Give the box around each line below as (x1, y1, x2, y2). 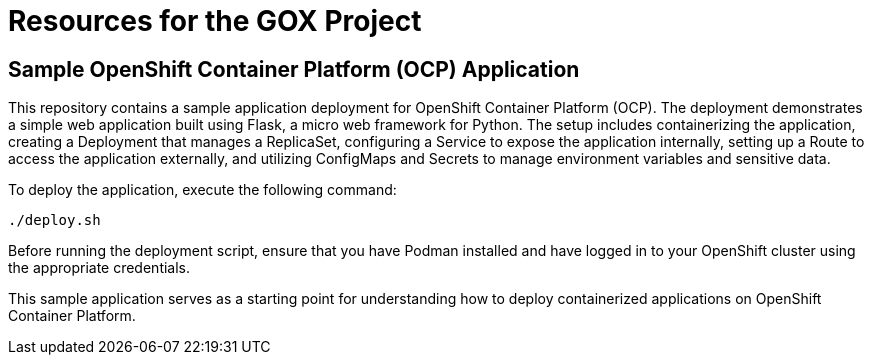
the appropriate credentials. (8, 259, 191, 277)
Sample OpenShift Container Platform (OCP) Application (8, 56, 580, 82)
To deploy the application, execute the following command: (8, 181, 397, 199)
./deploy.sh (8, 212, 101, 229)
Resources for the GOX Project (8, 4, 422, 38)
